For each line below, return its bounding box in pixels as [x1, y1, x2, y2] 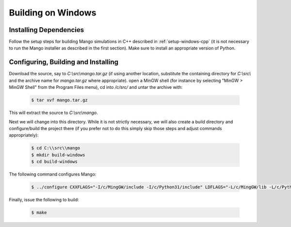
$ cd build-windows [31, 159, 78, 164]
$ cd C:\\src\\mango [31, 146, 80, 151]
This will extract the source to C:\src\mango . [9, 110, 98, 116]
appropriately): [9, 132, 39, 138]
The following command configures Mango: [9, 171, 97, 177]
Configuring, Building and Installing [9, 58, 119, 66]
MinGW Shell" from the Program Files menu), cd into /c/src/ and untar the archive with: [9, 84, 183, 90]
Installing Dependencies [9, 26, 84, 34]
